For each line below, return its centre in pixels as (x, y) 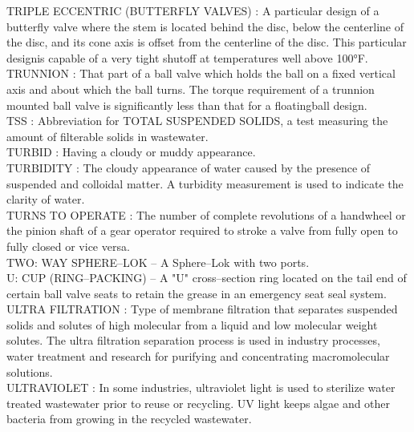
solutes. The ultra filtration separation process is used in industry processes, (193, 340)
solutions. (30, 371)
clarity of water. (46, 199)
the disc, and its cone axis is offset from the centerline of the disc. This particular (207, 42)
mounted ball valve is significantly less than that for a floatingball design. (187, 105)
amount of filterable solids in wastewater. (108, 136)
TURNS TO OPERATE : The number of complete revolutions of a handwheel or (206, 214)
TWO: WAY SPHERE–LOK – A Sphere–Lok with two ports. (158, 262)
